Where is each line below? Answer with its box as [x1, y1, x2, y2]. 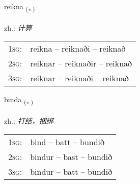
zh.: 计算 [4, 22, 32, 33]
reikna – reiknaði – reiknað [30, 42, 126, 55]
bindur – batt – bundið [30, 165, 113, 177]
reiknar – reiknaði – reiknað [30, 72, 129, 84]
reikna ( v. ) [4, 1, 35, 13]
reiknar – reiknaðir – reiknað [30, 57, 132, 70]
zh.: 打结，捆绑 [4, 116, 53, 126]
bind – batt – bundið [30, 135, 105, 148]
